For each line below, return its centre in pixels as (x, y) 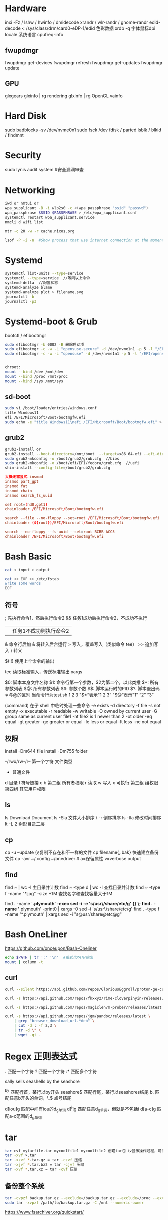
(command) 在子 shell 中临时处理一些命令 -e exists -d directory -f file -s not (83, 706)
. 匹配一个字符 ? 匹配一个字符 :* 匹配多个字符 (51, 1071)
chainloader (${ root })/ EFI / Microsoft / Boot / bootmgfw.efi (64, 523)
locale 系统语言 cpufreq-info (34, 34)
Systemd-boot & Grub (51, 322)
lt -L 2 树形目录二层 (25, 824)
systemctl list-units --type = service (44, 274)
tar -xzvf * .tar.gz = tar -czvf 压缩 (44, 1160)
